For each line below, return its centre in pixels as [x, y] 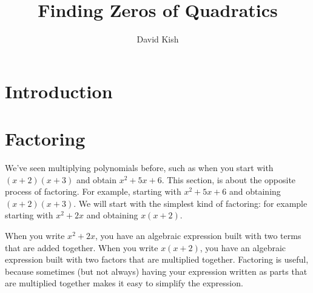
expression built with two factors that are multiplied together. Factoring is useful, [157, 259]
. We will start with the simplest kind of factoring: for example [190, 203]
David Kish [158, 39]
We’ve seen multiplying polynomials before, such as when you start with [139, 168]
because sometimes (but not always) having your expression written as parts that [156, 271]
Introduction [59, 91]
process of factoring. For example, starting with [93, 191]
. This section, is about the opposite [229, 179]
